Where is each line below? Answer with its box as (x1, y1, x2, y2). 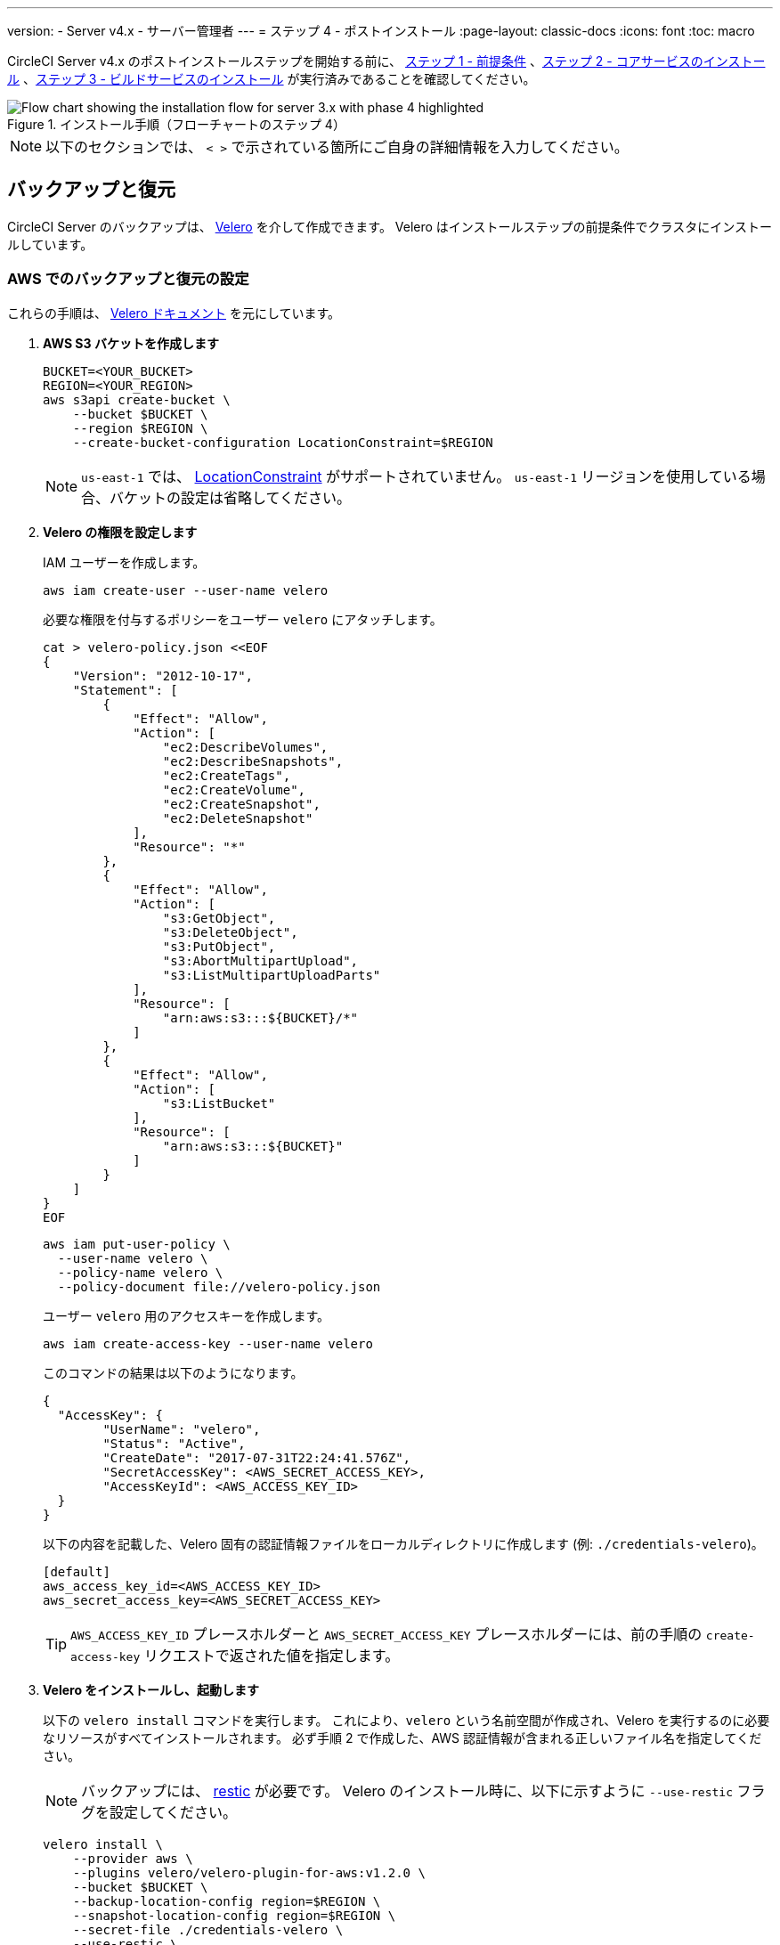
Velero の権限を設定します (43, 524, 198, 540)
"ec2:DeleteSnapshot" (162, 810, 313, 826)
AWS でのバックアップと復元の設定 (7, 270, 249, 289)
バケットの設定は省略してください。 (110, 488, 352, 507)
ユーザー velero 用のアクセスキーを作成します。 (43, 1307, 330, 1323)
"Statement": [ (72, 682, 178, 697)
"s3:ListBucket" (162, 1095, 276, 1111)
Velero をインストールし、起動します (43, 1681, 260, 1697)
